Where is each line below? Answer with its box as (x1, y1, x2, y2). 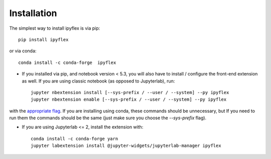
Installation (9, 8, 57, 19)
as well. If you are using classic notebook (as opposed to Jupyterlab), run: (22, 78, 175, 84)
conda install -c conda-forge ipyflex (18, 59, 116, 65)
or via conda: (9, 48, 37, 54)
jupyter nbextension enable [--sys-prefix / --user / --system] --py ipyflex (31, 97, 227, 103)
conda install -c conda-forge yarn (31, 136, 118, 141)
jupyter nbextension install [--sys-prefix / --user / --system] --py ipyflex (31, 90, 229, 95)
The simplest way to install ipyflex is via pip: (9, 25, 100, 31)
